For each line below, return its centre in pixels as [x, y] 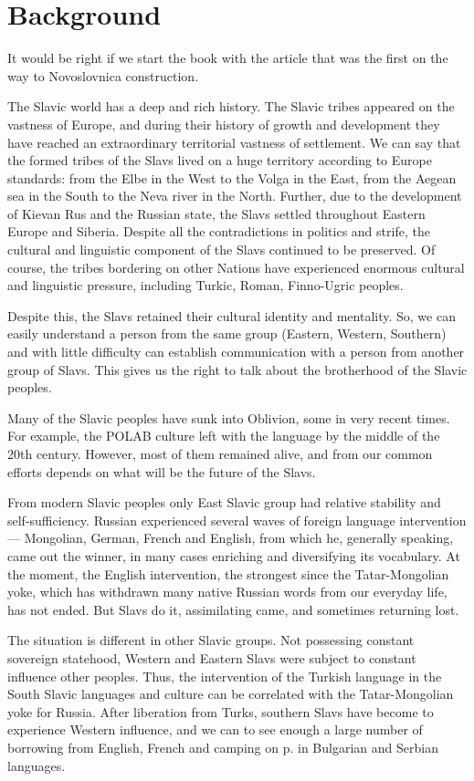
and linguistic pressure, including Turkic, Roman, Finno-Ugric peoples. [205, 285]
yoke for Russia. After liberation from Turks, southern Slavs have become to [221, 711]
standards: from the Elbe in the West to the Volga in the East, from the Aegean [232, 177]
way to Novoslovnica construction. [103, 75]
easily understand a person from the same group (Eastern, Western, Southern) [227, 333]
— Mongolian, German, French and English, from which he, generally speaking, [231, 538]
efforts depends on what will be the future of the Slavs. [162, 471]
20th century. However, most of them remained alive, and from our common [220, 453]
